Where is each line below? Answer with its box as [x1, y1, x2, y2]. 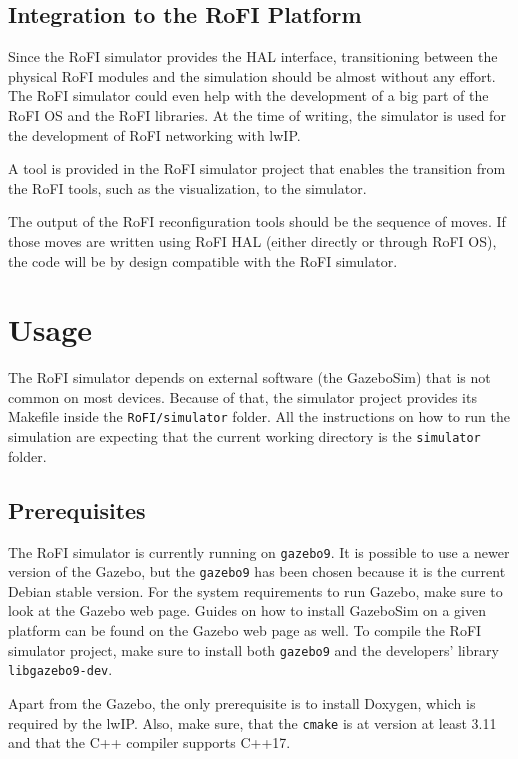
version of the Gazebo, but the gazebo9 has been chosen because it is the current [8, 561, 506, 582]
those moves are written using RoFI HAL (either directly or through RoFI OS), [8, 230, 497, 251]
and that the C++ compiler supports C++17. [8, 732, 291, 753]
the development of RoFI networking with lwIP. [8, 124, 301, 145]
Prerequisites [8, 494, 146, 525]
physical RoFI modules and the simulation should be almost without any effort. [8, 65, 496, 86]
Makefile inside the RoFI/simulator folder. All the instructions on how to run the [8, 406, 510, 427]
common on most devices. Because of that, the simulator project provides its [8, 386, 477, 407]
